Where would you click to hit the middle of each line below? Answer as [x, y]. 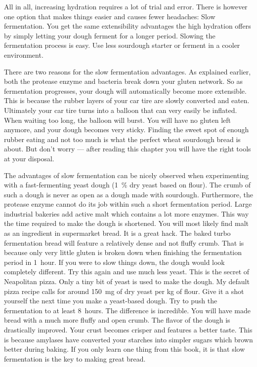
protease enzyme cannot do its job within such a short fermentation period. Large [128, 204]
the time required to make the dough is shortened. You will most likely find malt [127, 223]
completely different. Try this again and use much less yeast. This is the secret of [127, 272]
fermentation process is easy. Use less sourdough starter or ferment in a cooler [122, 45]
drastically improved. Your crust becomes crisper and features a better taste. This [128, 330]
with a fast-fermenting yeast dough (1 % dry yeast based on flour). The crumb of [128, 185]
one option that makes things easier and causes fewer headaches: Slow [110, 16]
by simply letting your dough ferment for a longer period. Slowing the [110, 35]
